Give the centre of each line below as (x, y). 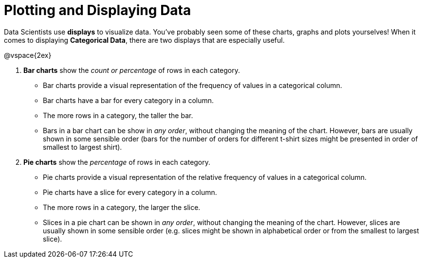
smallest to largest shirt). (83, 147)
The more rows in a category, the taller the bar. (118, 115)
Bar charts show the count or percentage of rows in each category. (132, 70)
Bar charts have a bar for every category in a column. (129, 100)
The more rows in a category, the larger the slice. (122, 207)
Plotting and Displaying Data (98, 10)
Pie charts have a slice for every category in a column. (130, 192)
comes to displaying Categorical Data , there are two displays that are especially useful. (144, 40)
